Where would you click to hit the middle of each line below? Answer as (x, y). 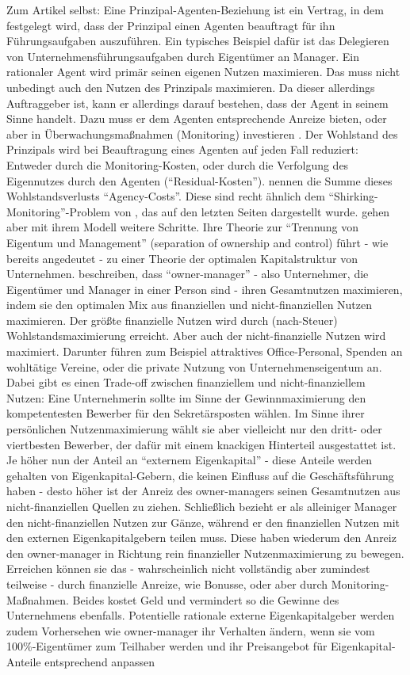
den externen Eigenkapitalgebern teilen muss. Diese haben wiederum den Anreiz (201, 538)
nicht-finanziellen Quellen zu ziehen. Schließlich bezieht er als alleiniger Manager (202, 506)
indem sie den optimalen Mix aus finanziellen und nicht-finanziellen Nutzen (190, 305)
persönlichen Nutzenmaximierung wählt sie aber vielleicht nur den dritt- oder (194, 429)
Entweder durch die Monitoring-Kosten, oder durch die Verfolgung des (178, 164)
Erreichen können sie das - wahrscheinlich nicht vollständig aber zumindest (188, 568)
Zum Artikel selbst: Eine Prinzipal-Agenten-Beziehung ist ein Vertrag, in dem (195, 10)
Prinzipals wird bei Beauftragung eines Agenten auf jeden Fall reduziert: (182, 149)
